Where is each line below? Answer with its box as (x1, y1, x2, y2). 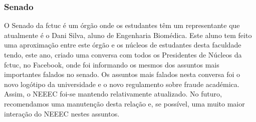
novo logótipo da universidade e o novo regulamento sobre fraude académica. (4, 78, 239, 89)
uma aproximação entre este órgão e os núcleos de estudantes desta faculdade (4, 39, 241, 50)
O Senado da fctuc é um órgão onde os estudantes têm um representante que (4, 20, 240, 30)
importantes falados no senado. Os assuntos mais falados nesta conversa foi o (4, 69, 240, 79)
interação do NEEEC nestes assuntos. (4, 108, 120, 118)
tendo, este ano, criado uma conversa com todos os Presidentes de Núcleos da (4, 49, 242, 59)
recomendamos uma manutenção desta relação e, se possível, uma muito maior (4, 98, 245, 108)
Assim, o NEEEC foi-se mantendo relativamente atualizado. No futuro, (4, 88, 222, 99)
